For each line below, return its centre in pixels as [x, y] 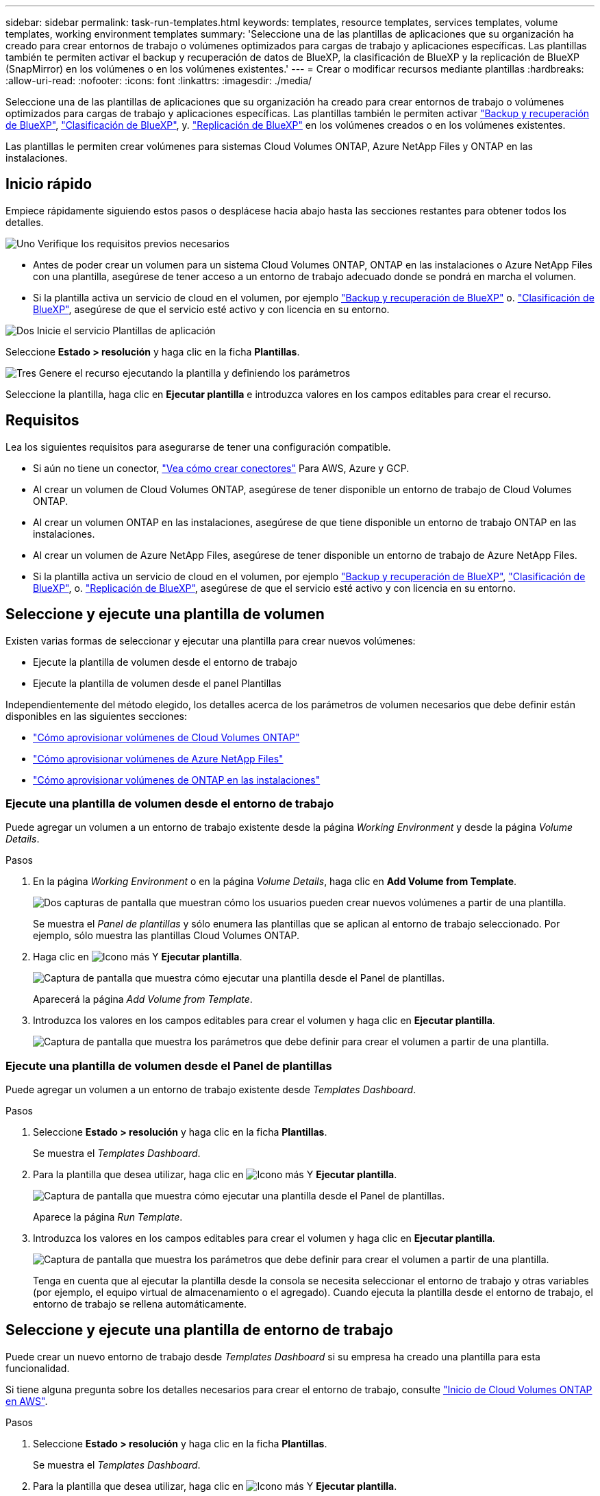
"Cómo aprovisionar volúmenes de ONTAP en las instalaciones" [177, 780]
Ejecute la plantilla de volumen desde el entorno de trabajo [165, 662]
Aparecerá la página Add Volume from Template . [143, 999]
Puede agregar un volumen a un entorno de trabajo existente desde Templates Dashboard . [211, 1090]
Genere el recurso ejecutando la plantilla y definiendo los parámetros [195, 373]
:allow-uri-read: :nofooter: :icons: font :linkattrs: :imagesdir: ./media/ [159, 80]
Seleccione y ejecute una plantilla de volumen [165, 614]
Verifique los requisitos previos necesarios [134, 243]
